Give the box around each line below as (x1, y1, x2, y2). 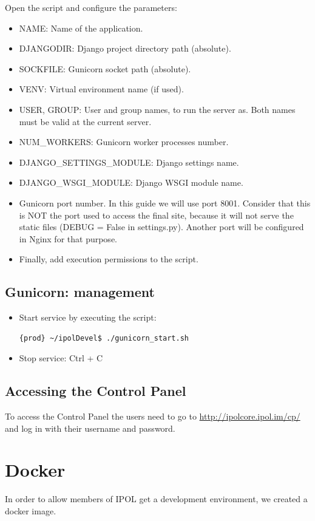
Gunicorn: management (5, 282, 155, 301)
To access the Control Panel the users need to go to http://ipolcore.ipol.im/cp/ (5, 410, 300, 423)
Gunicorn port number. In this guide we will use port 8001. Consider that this (19, 196, 311, 209)
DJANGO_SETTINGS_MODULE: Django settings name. (19, 155, 239, 168)
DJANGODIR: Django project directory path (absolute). (19, 42, 231, 55)
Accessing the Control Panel (5, 381, 186, 400)
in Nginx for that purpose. (19, 232, 117, 245)
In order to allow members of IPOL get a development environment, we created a (5, 492, 308, 505)
